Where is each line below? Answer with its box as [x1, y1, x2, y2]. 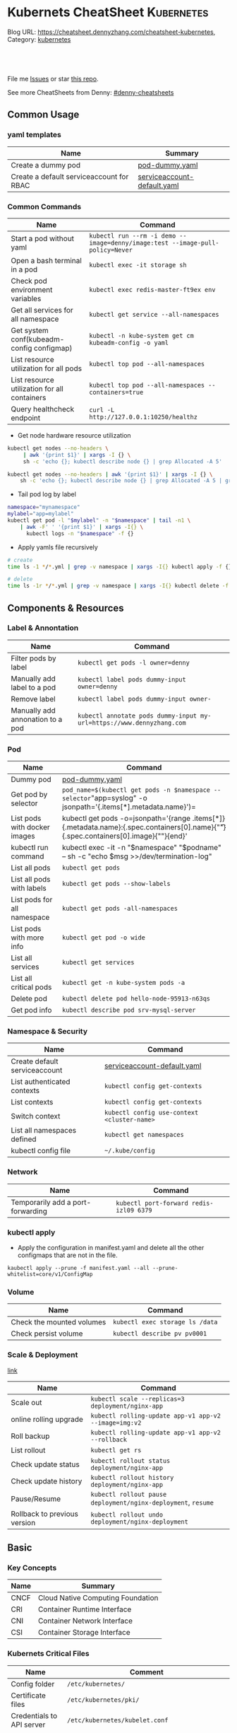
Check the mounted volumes [11, 1317, 107, 1327]
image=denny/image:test [89, 238, 169, 247]
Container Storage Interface [37, 1628, 130, 1638]
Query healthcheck [11, 404, 75, 414]
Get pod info [11, 1005, 52, 1015]
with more [11, 933, 44, 943]
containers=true [89, 388, 144, 396]
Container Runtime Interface [37, 1604, 132, 1614]
